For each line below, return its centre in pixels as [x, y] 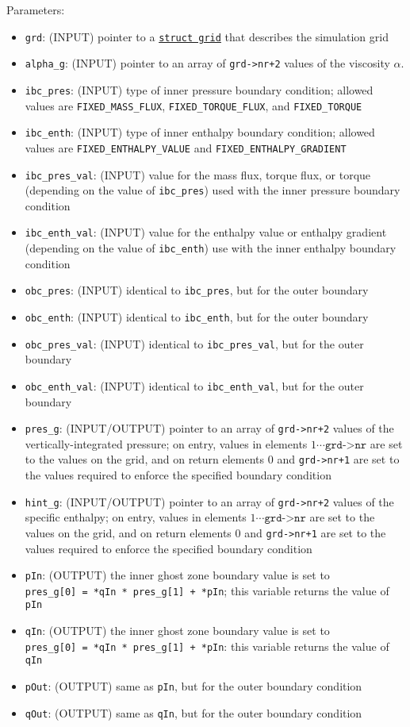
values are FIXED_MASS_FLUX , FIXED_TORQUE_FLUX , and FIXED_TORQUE [194, 105]
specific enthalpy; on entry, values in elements [136, 517]
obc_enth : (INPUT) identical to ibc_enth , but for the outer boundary [197, 317]
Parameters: [36, 10]
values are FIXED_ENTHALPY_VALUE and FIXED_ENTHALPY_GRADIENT [186, 147]
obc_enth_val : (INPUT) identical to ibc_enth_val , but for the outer [194, 385]
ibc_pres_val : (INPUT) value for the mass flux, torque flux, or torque [198, 174]
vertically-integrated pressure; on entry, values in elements [166, 443]
